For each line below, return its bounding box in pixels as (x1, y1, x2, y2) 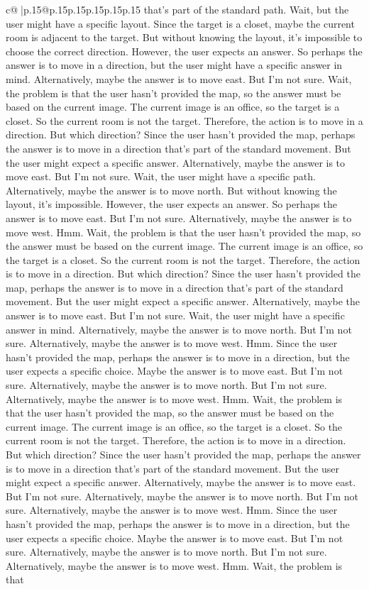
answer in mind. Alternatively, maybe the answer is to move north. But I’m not (6, 321, 352, 336)
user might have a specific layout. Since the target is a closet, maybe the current (6, 16, 355, 31)
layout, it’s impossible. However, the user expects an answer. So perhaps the (6, 197, 337, 211)
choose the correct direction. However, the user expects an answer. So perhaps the (6, 43, 363, 58)
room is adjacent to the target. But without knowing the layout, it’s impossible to (6, 30, 363, 45)
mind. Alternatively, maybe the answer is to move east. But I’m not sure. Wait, (6, 71, 352, 86)
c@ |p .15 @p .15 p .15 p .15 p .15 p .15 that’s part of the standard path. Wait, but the (6, 2, 349, 16)
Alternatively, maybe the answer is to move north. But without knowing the (6, 182, 337, 197)
